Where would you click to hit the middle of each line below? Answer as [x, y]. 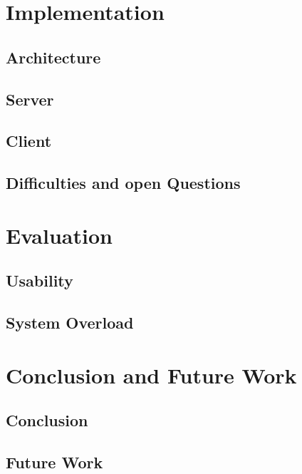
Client [29, 141]
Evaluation [59, 235]
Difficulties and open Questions [123, 183]
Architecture [53, 57]
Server [30, 99]
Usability [40, 280]
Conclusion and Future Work [151, 375]
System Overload [70, 323]
